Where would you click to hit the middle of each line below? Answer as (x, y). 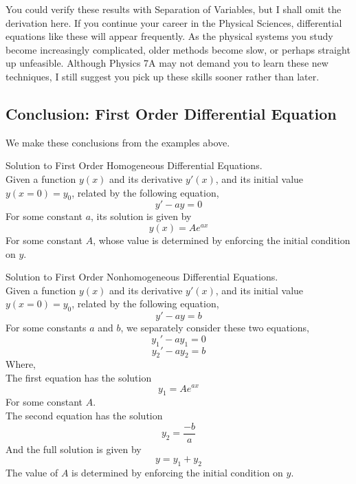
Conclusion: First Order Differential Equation (171, 113)
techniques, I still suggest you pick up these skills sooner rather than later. (163, 76)
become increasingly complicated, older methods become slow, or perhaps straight (178, 49)
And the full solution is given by (74, 449)
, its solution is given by (141, 216)
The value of (32, 472)
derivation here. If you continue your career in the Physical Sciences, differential (174, 22)
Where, (21, 364)
